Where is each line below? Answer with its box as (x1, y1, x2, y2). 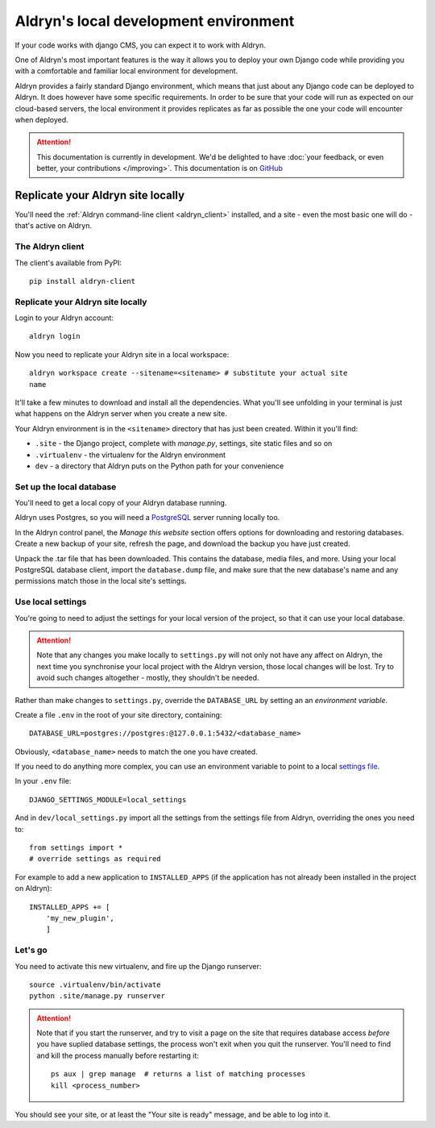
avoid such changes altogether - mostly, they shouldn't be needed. (36, 673, 259, 683)
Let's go (14, 944, 48, 955)
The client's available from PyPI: (14, 258, 122, 268)
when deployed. (14, 114, 68, 124)
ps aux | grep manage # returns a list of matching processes (51, 1069, 306, 1079)
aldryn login (29, 331, 81, 341)
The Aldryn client (14, 241, 85, 252)
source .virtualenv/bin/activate (29, 980, 161, 989)
